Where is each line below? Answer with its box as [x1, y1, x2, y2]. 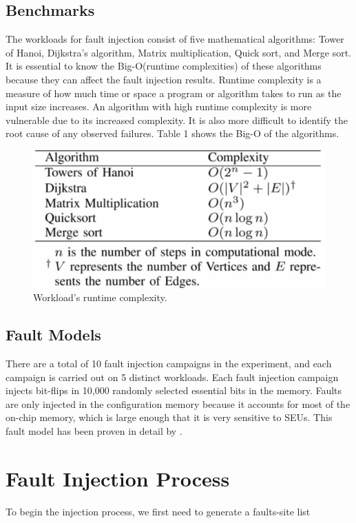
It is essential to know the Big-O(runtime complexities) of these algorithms [6, 59, 322, 73]
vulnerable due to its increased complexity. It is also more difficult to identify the [6, 112, 348, 127]
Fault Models [6, 324, 101, 345]
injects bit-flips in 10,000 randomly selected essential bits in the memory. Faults [6, 383, 342, 398]
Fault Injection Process [6, 464, 230, 492]
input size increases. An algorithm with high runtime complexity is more [6, 99, 312, 114]
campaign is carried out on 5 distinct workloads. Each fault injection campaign [6, 369, 339, 384]
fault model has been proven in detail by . [6, 423, 182, 438]
